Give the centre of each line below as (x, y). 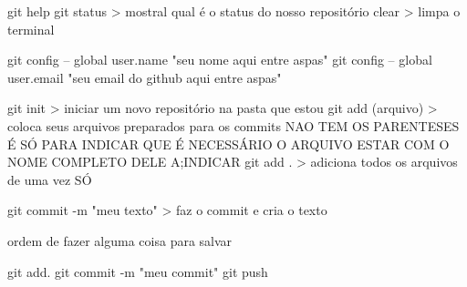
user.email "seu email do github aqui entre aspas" (145, 77)
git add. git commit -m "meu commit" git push (138, 271)
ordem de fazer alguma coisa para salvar (120, 240)
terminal (31, 29)
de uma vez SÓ (50, 179)
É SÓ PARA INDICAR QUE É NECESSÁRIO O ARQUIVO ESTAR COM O (228, 143)
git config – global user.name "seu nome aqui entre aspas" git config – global (220, 60)
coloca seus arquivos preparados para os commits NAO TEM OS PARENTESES (233, 125)
